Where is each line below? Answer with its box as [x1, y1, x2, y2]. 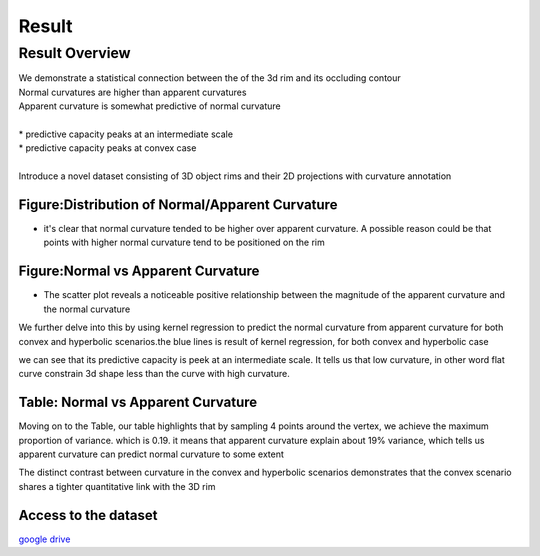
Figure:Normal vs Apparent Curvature [18, 263, 260, 280]
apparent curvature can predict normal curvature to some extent [18, 448, 285, 460]
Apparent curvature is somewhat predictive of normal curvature [18, 100, 282, 112]
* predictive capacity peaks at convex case [18, 142, 197, 154]
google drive [18, 533, 71, 545]
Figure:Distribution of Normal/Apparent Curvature [18, 196, 338, 213]
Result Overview [18, 44, 131, 62]
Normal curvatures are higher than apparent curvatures [18, 86, 247, 98]
